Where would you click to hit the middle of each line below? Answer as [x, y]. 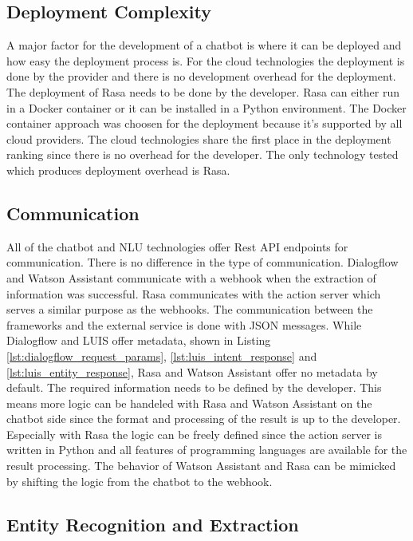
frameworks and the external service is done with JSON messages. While [184, 324]
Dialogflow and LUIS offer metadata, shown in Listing [139, 340]
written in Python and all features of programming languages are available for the [207, 450]
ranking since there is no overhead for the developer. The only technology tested [203, 154]
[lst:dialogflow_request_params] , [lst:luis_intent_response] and [162, 355]
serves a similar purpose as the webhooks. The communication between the [190, 309]
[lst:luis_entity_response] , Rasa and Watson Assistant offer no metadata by [192, 371]
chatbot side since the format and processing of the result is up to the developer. [204, 419]
